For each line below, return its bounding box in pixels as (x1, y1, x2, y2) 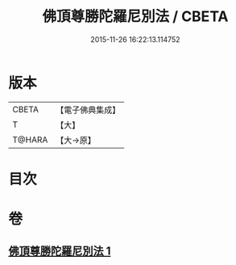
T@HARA (12, 134, 48, 145)
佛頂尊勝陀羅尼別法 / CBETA (42, 7, 229, 26)
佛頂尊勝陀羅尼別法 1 (8, 244, 111, 259)
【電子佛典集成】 (56, 104, 121, 116)
